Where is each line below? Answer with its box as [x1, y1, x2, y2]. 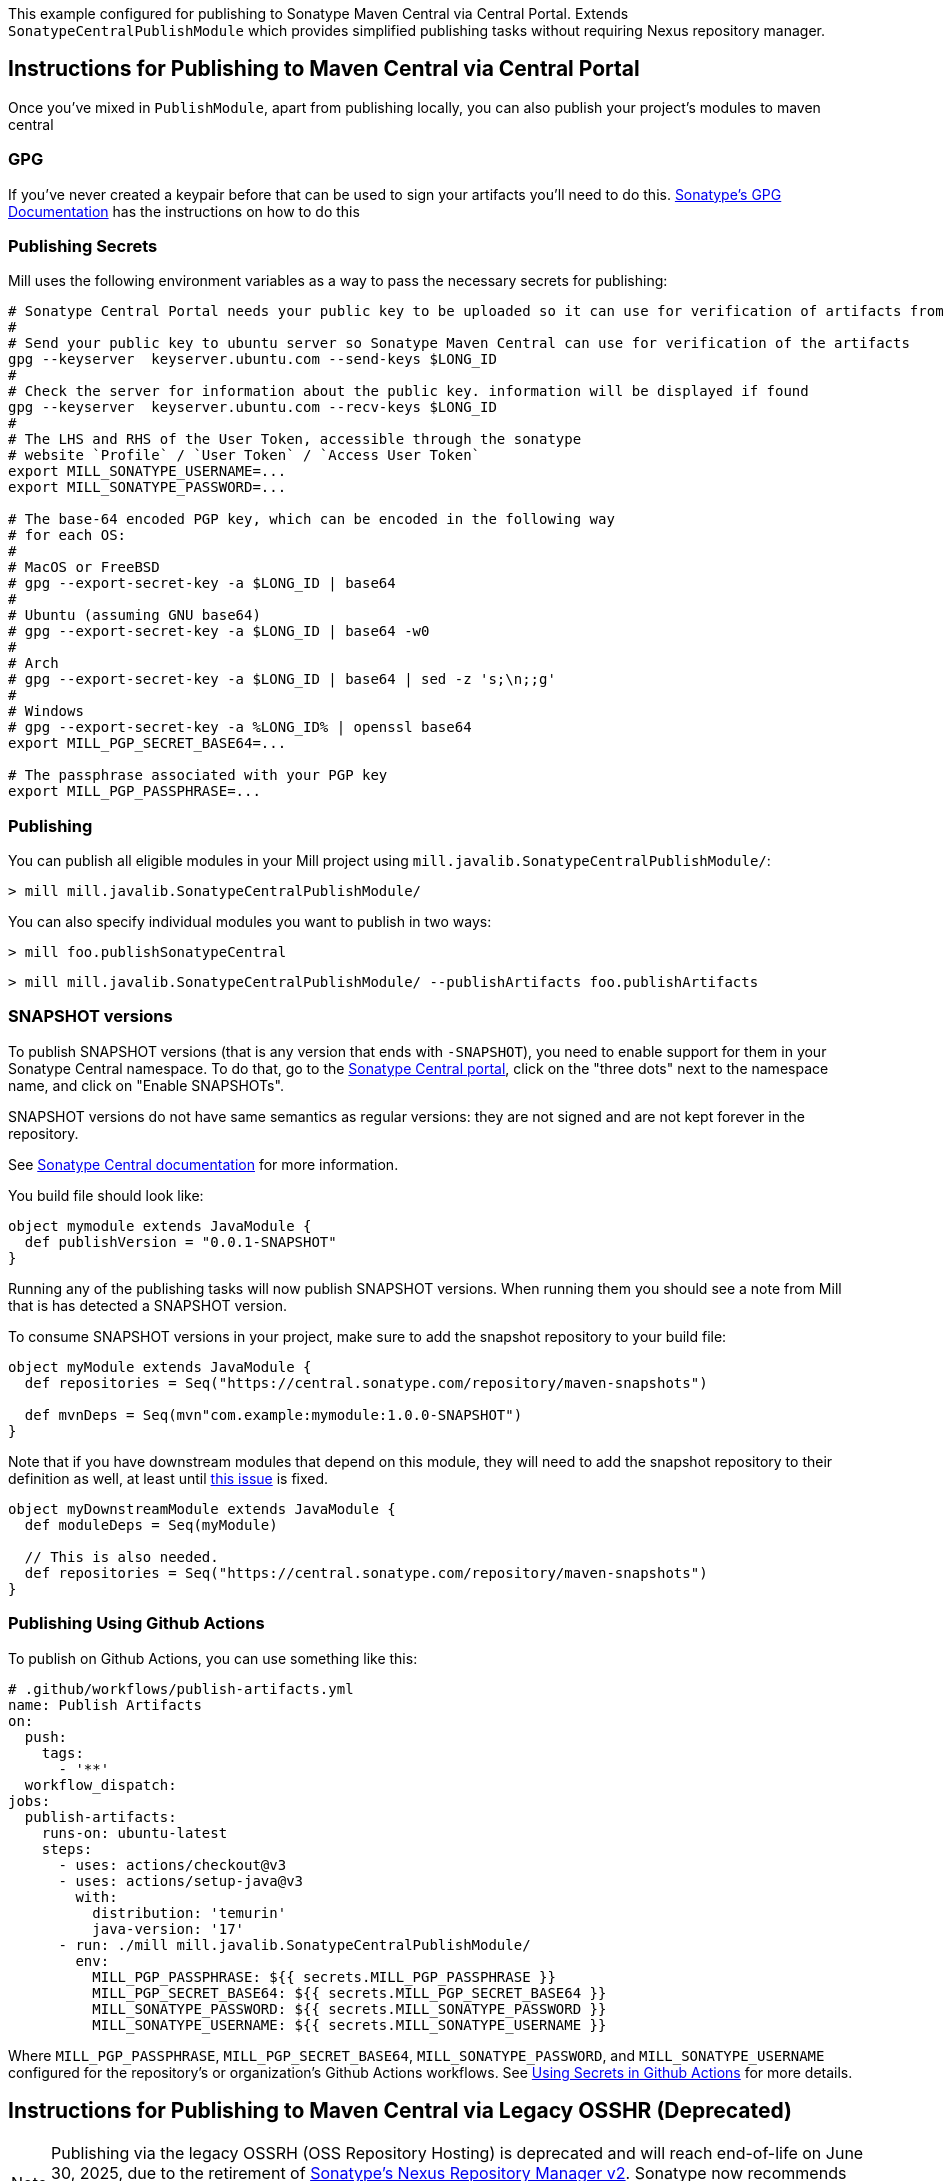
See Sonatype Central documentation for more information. [8, 1155, 399, 1173]
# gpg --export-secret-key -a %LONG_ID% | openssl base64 [8, 719, 472, 736]
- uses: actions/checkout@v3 [58, 1856, 287, 1873]
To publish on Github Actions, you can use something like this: [8, 1649, 418, 1667]
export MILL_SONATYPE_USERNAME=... [8, 463, 287, 480]
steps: [41, 1840, 93, 1857]
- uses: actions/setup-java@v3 [58, 1872, 304, 1889]
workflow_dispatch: [24, 1776, 177, 1793]
